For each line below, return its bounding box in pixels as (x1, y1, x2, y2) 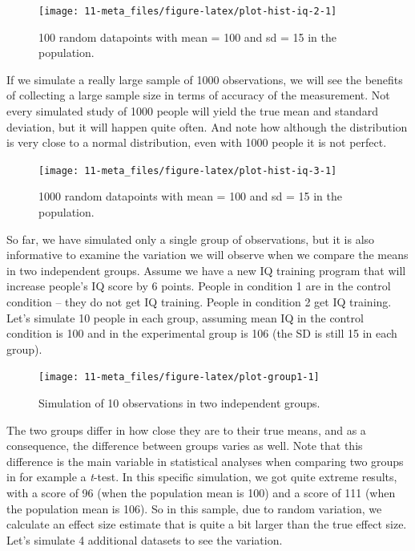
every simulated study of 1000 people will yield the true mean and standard (6, 103, 378, 120)
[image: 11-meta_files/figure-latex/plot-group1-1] (38, 371, 320, 383)
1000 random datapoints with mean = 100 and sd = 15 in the (38, 188, 342, 205)
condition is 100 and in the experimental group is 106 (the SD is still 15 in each (6, 325, 397, 342)
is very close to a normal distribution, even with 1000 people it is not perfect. (6, 134, 387, 151)
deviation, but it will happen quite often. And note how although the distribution (6, 118, 408, 135)
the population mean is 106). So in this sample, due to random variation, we (6, 500, 382, 517)
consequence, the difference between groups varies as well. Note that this (6, 437, 363, 454)
